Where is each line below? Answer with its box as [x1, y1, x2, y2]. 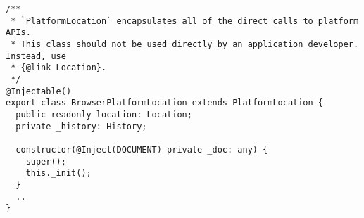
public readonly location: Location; [15, 109, 192, 120]
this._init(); [25, 168, 92, 179]
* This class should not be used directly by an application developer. [11, 39, 359, 49]
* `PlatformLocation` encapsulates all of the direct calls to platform [11, 15, 359, 26]
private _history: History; [15, 121, 147, 132]
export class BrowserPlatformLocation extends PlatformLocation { [6, 98, 324, 108]
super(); [25, 156, 66, 167]
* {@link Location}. [11, 63, 107, 73]
